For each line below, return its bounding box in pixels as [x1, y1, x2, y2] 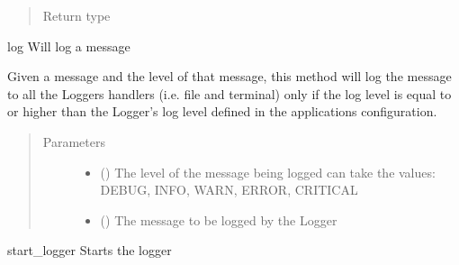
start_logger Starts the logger [7, 241, 172, 260]
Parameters [42, 132, 105, 151]
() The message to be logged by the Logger [100, 210, 337, 229]
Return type [42, 6, 111, 24]
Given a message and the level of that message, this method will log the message [7, 67, 452, 86]
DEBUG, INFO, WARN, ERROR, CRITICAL [100, 180, 358, 199]
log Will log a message [7, 36, 130, 55]
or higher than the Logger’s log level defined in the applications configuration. [7, 102, 437, 121]
